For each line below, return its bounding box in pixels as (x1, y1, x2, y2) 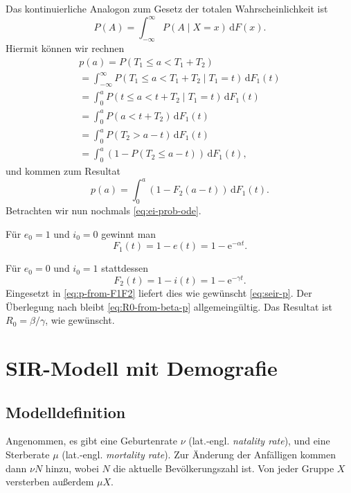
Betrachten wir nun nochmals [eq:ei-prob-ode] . (6, 203, 201, 218)
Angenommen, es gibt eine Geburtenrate (6, 433, 177, 448)
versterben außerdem (6, 474, 94, 489)
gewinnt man (101, 226, 156, 241)
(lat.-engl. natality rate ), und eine (188, 433, 330, 448)
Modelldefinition (6, 401, 126, 422)
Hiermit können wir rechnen (6, 40, 125, 55)
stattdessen (101, 261, 149, 275)
